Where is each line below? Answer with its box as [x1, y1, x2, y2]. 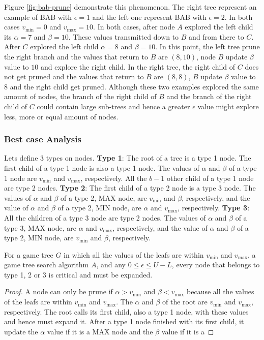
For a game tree [4, 249, 53, 260]
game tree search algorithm [4, 259, 89, 270]
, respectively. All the [80, 172, 147, 183]
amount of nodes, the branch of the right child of [4, 91, 157, 102]
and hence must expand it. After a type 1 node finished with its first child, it [4, 316, 244, 327]
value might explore [197, 101, 259, 111]
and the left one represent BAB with [92, 11, 207, 22]
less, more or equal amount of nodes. [4, 111, 119, 121]
